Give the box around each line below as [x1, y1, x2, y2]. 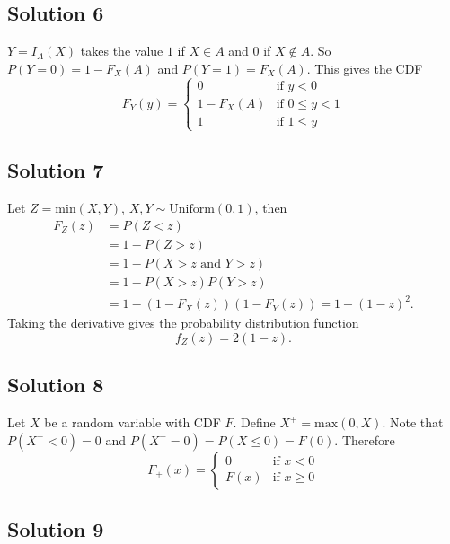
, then [254, 198, 287, 217]
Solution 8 [7, 371, 104, 399]
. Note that [382, 413, 444, 432]
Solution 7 [7, 156, 104, 184]
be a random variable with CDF [44, 413, 221, 432]
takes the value [80, 41, 163, 60]
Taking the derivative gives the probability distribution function [7, 313, 359, 332]
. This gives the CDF [306, 58, 423, 77]
